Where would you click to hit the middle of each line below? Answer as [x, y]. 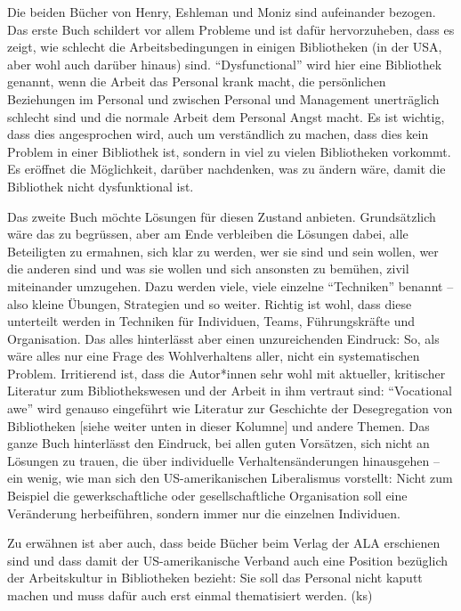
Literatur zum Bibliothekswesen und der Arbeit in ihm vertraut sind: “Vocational [230, 391]
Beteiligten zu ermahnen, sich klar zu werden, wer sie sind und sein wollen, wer [223, 251]
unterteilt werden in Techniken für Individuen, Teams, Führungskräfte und [211, 321]
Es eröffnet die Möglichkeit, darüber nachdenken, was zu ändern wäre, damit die [226, 169]
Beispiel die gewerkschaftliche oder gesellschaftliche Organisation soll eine [207, 496]
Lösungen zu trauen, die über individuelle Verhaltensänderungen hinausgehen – [223, 460]
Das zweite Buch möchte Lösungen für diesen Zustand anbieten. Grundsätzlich [222, 216]
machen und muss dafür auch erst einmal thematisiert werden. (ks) [190, 595]
